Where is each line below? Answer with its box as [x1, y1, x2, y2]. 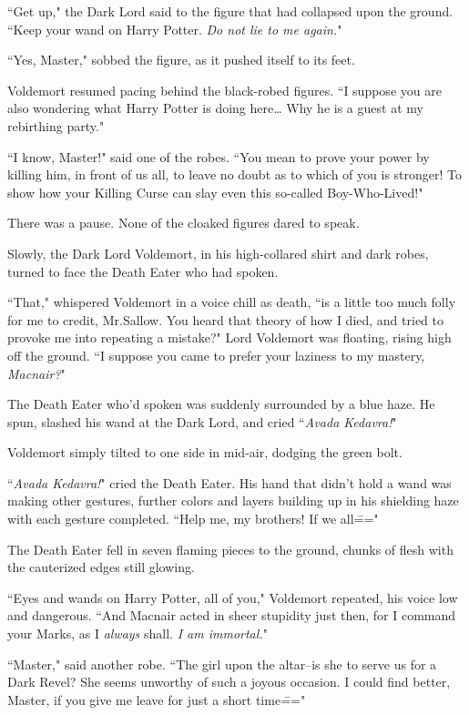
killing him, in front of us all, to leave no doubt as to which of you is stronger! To [7, 165, 462, 184]
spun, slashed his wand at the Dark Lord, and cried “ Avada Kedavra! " [7, 412, 397, 431]
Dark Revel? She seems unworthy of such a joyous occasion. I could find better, [7, 672, 451, 691]
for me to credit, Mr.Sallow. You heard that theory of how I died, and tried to [7, 310, 444, 329]
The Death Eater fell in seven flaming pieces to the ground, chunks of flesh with [7, 539, 454, 558]
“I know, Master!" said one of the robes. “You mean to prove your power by [7, 147, 430, 166]
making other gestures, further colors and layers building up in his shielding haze [7, 491, 459, 510]
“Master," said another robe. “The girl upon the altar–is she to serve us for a [7, 654, 437, 673]
